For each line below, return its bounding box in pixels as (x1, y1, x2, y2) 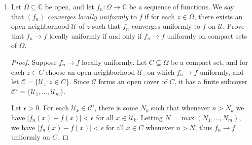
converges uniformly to (131, 21, 200, 31)
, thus (195, 122, 213, 132)
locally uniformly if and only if (49, 30, 142, 41)
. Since (69, 76, 89, 87)
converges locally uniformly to (47, 11, 137, 21)
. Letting (136, 112, 163, 122)
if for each (144, 11, 175, 21)
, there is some (94, 102, 139, 113)
